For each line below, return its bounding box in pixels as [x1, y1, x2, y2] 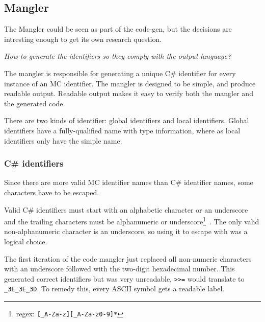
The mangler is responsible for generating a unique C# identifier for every [4, 67, 236, 78]
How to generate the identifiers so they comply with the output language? [4, 51, 231, 61]
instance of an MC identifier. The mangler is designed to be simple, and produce [4, 78, 256, 88]
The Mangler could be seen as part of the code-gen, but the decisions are [4, 24, 232, 34]
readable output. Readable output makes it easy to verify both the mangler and [4, 88, 253, 99]
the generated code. [4, 98, 65, 108]
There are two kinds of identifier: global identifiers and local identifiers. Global [4, 115, 249, 126]
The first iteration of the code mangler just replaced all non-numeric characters [4, 253, 252, 264]
